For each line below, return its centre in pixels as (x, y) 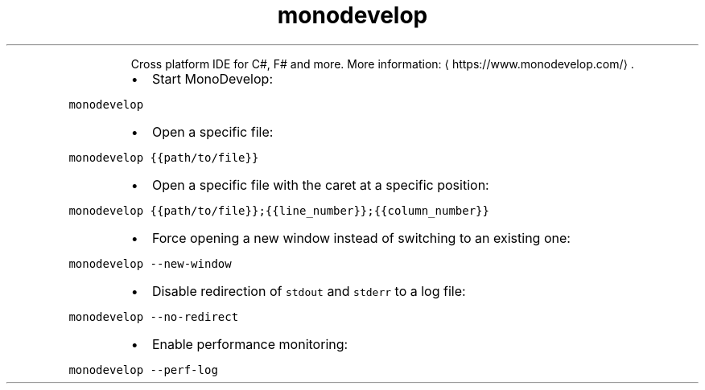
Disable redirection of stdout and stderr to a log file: (309, 291)
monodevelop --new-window (150, 263)
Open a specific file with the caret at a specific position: (320, 185)
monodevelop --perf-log (143, 369)
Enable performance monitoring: (250, 344)
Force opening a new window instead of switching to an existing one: (361, 238)
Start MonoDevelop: (212, 78)
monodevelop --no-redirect (154, 316)
